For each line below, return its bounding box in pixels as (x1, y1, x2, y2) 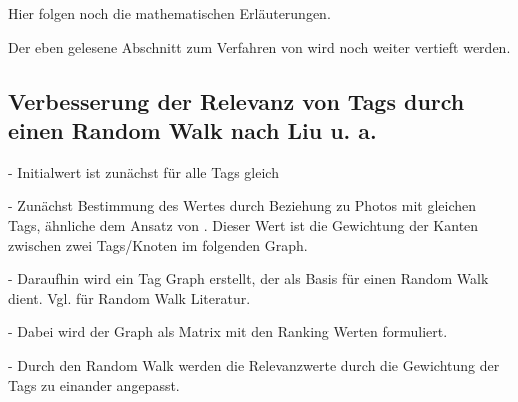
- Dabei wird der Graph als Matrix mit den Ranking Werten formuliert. (8, 321, 448, 342)
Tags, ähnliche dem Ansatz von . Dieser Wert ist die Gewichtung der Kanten (8, 214, 479, 235)
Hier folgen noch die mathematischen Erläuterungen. (8, 3, 331, 23)
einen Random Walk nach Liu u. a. (8, 114, 377, 145)
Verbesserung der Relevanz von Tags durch (8, 85, 465, 116)
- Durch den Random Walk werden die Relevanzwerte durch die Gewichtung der (8, 354, 500, 375)
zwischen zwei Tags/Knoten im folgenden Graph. (8, 234, 308, 255)
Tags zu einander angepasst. (8, 374, 180, 395)
